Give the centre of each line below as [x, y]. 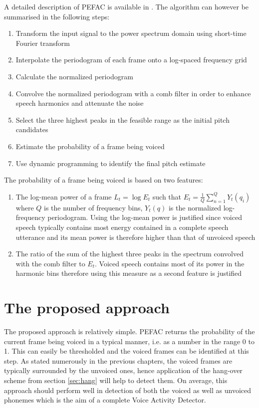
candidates [32, 129]
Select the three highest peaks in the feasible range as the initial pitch [123, 119]
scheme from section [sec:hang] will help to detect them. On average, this [116, 380]
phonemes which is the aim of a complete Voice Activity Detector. [105, 400]
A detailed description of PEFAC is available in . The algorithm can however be [127, 6]
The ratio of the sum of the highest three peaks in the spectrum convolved [129, 254]
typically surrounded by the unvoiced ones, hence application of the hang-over [123, 370]
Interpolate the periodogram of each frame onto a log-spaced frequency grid [131, 60]
